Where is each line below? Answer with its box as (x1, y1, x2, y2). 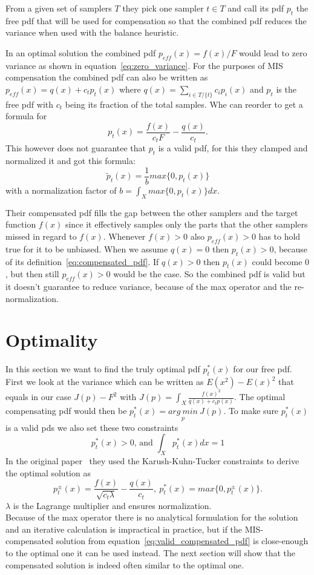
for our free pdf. (233, 363, 292, 375)
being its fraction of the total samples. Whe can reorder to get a (65, 97, 303, 110)
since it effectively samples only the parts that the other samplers (65, 218, 308, 231)
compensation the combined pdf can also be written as (5, 71, 208, 84)
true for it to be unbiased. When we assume (5, 242, 168, 255)
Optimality (5, 327, 98, 352)
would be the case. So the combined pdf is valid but (113, 268, 306, 280)
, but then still (5, 268, 59, 280)
